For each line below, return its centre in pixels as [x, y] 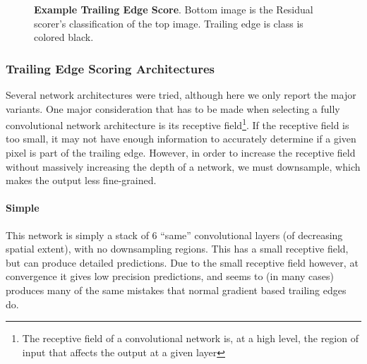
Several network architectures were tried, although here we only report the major [181, 95]
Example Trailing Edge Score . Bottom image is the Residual [174, 9]
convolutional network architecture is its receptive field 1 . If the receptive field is [178, 124]
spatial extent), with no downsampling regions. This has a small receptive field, [177, 249]
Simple [23, 208]
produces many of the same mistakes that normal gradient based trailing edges [176, 290]
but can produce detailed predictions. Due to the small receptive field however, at [182, 262]
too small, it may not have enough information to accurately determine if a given [181, 139]
